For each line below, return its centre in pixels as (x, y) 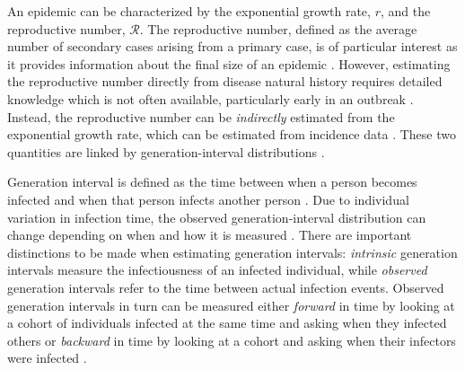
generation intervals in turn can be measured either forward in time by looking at (231, 305)
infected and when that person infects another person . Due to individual (208, 199)
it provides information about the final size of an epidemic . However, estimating (229, 63)
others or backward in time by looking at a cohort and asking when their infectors (232, 340)
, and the (405, 11)
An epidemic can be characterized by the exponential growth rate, (189, 11)
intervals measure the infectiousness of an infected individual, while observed (217, 270)
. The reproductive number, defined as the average (278, 28)
